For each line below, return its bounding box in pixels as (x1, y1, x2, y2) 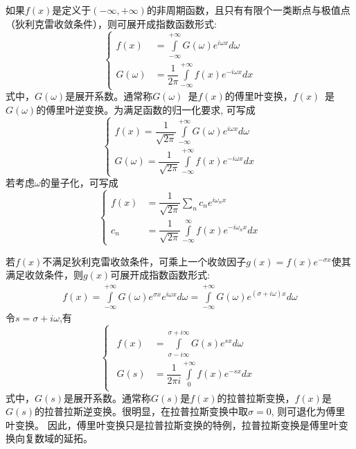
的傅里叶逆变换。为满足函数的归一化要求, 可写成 (36, 102, 256, 116)
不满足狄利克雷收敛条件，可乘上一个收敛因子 (42, 254, 247, 268)
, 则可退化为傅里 (271, 404, 346, 419)
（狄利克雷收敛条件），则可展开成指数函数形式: (6, 16, 217, 30)
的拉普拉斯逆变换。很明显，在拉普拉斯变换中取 (35, 404, 249, 419)
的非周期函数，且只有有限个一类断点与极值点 (146, 3, 350, 17)
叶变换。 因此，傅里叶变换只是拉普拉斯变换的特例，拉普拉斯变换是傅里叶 (6, 417, 339, 432)
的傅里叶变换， (224, 89, 293, 103)
